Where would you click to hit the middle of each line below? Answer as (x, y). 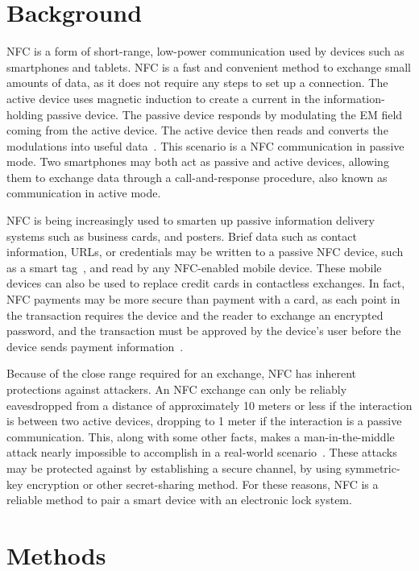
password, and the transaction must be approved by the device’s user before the (204, 331)
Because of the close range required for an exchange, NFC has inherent (181, 373)
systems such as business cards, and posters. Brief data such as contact (182, 236)
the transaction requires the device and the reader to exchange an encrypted (195, 314)
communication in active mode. (84, 193)
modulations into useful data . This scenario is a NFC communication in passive (205, 145)
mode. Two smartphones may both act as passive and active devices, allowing (198, 161)
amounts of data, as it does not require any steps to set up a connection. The (197, 83)
